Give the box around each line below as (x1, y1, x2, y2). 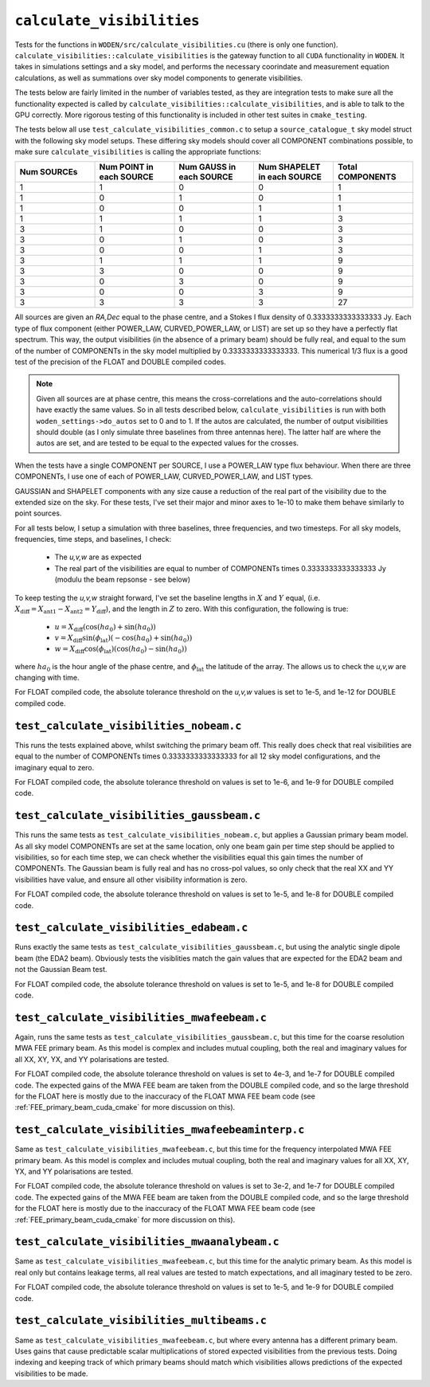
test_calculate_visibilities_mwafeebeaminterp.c (14, 1123, 305, 1137)
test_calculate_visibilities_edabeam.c (14, 921, 248, 934)
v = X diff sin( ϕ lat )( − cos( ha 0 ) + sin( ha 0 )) (54, 633, 193, 645)
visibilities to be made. (14, 1369, 88, 1378)
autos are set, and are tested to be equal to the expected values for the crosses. (36, 438, 299, 448)
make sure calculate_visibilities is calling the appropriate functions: (14, 147, 262, 157)
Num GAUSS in (178, 162, 236, 173)
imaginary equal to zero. (14, 762, 95, 772)
